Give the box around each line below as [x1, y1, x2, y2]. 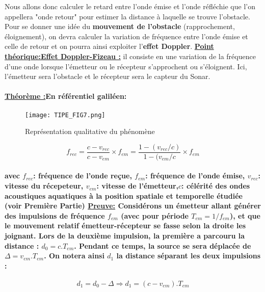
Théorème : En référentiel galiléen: [5, 91, 127, 101]
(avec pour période [121, 210, 189, 221]
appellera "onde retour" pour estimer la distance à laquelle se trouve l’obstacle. [5, 11, 250, 21]
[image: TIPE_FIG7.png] [25, 111, 105, 119]
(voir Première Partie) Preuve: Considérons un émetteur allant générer [5, 200, 261, 211]
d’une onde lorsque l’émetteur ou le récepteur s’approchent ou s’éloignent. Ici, [5, 61, 247, 71]
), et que [229, 210, 260, 221]
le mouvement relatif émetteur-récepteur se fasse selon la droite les [5, 220, 246, 231]
